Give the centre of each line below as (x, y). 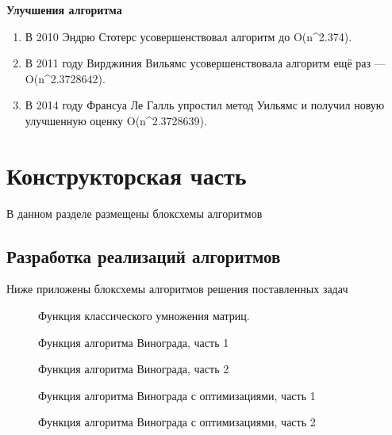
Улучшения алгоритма (64, 10)
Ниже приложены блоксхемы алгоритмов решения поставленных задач (177, 289)
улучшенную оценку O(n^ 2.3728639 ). (116, 120)
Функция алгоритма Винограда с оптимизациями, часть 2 (177, 422)
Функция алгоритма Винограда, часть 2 (134, 369)
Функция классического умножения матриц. (144, 316)
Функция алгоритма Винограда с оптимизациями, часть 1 (177, 395)
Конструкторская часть (127, 175)
